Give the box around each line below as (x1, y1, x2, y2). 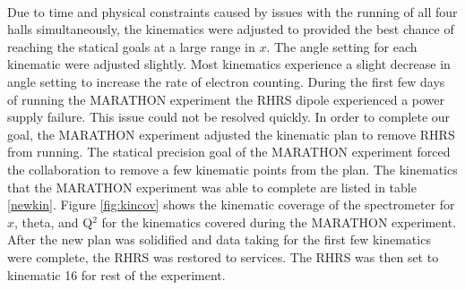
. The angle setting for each (266, 37, 418, 55)
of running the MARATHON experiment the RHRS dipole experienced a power (7, 90, 445, 108)
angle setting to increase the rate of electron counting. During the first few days (7, 72, 445, 90)
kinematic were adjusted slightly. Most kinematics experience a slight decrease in (7, 55, 451, 73)
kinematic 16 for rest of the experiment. (7, 265, 226, 284)
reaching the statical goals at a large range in (7, 37, 255, 55)
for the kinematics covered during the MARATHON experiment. (101, 212, 457, 231)
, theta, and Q (14, 212, 93, 231)
